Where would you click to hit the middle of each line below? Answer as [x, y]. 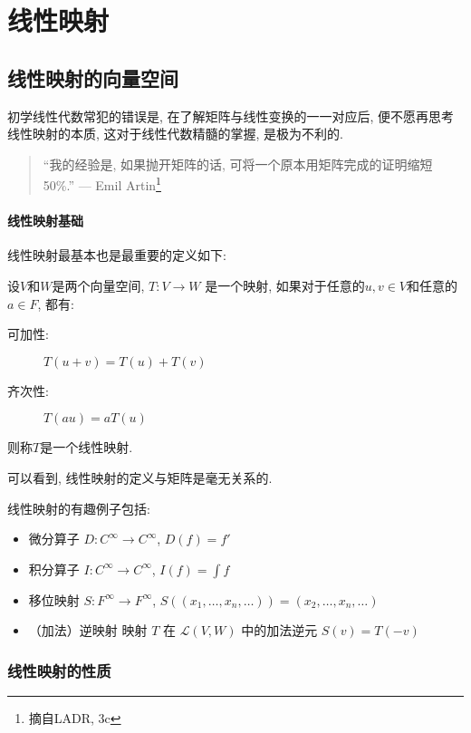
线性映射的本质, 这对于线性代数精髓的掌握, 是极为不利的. [175, 134]
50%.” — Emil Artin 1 [102, 184]
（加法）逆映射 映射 [88, 630]
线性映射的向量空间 [93, 77]
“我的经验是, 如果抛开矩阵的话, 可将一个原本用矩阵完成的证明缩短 [238, 164]
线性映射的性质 [59, 670]
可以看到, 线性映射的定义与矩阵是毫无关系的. [140, 477]
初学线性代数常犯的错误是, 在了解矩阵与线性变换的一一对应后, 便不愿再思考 [231, 116]
